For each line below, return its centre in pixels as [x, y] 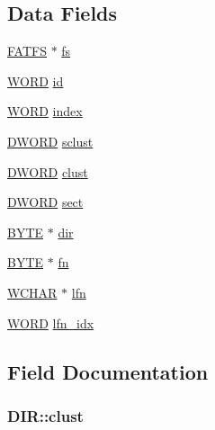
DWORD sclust [50, 141]
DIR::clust [45, 415]
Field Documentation [108, 371]
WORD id [36, 81]
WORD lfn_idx [51, 322]
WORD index [45, 111]
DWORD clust [48, 171]
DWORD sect [45, 202]
